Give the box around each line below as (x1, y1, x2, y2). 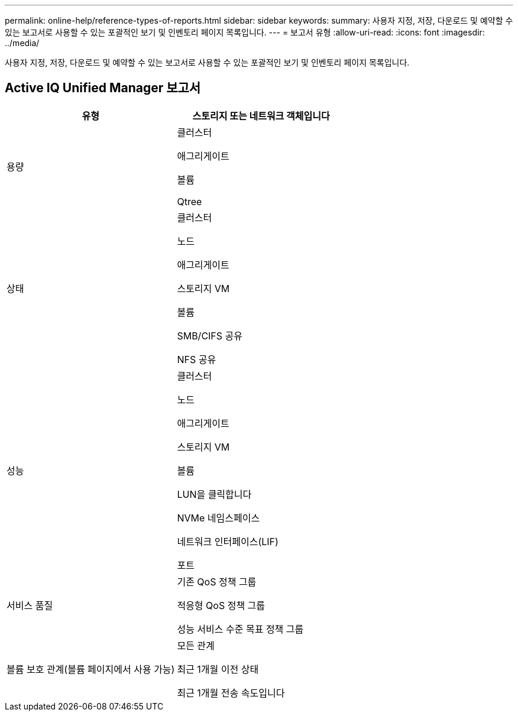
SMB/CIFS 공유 (177, 329, 243, 342)
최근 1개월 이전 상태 (177, 663, 259, 675)
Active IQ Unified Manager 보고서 (5, 80, 201, 96)
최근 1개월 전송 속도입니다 (177, 686, 285, 699)
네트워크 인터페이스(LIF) (177, 535, 279, 547)
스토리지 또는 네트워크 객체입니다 (192, 109, 330, 122)
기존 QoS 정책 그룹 (177, 575, 257, 588)
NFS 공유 (177, 353, 216, 365)
